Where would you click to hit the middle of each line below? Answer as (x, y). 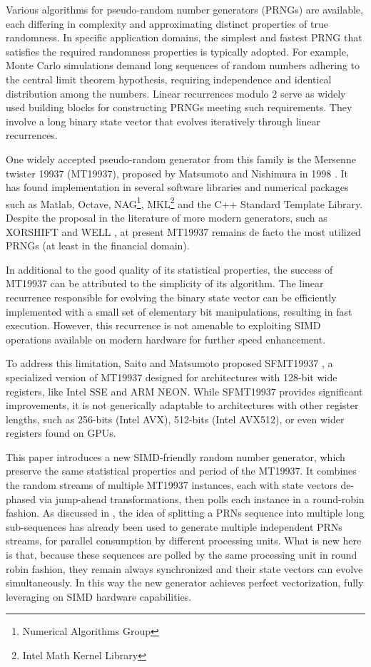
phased (21, 498)
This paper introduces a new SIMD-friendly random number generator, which (176, 456)
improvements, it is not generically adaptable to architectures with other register (182, 405)
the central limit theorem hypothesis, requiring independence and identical (169, 79)
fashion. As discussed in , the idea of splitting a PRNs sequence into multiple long (185, 513)
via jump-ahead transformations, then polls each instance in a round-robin (202, 498)
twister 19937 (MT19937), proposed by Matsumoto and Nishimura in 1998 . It (177, 173)
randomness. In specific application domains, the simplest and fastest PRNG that (184, 37)
